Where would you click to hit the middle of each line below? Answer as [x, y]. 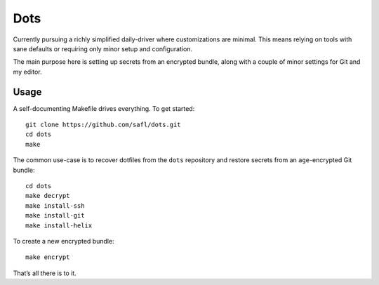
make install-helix [59, 225]
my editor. [27, 72]
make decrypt [48, 196]
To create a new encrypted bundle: [64, 241]
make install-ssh [55, 206]
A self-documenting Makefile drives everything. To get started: [104, 108]
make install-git [55, 216]
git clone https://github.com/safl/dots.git [104, 125]
